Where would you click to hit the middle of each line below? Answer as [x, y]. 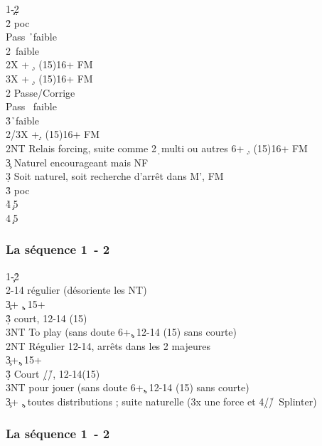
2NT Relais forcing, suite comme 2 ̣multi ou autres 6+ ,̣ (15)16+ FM [157, 148]
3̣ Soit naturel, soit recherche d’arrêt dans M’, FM [115, 176]
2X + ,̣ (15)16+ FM [49, 64]
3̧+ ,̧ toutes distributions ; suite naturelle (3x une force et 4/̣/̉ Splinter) [161, 402]
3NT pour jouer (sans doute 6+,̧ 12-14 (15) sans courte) [128, 387]
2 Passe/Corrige [41, 92]
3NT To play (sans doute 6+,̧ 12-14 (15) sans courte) [122, 332]
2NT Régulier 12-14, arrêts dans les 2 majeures [108, 345]
